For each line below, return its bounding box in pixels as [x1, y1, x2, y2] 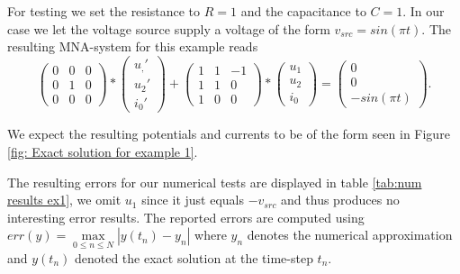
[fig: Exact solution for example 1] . [7, 142, 198, 160]
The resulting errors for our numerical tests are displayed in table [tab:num [7, 172, 422, 191]
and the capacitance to [240, 2, 366, 20]
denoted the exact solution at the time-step [74, 248, 313, 267]
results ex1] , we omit [7, 190, 122, 209]
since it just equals [141, 190, 244, 209]
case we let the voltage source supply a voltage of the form [7, 19, 330, 38]
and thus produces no [281, 190, 400, 209]
